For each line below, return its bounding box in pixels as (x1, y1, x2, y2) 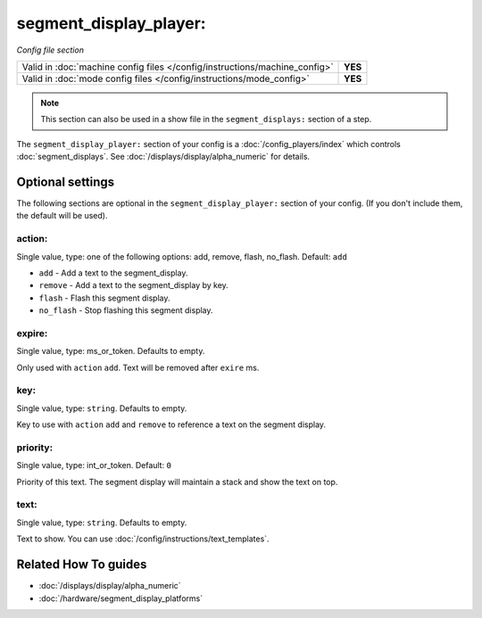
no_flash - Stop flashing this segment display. (38, 305, 213, 316)
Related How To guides (16, 557, 147, 573)
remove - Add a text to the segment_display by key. (38, 280, 229, 291)
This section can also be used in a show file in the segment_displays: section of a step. (40, 114, 372, 125)
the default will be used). (16, 210, 108, 221)
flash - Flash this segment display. (38, 293, 170, 303)
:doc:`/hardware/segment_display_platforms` (38, 593, 204, 604)
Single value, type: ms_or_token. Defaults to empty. (16, 346, 205, 357)
